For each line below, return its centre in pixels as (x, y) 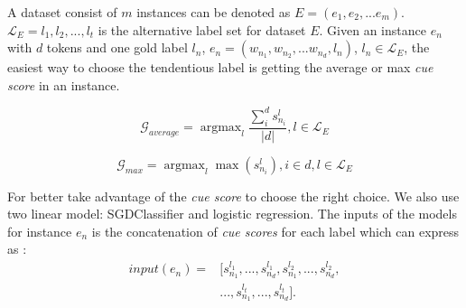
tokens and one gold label (117, 47)
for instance (40, 231)
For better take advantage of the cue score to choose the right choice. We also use (233, 196)
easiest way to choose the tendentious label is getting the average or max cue (220, 67)
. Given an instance (373, 29)
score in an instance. (64, 84)
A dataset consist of (62, 12)
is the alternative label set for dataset (202, 29)
